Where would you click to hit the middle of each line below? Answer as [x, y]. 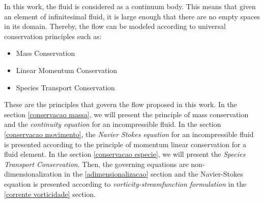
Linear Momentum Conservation [67, 70]
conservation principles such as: [53, 36]
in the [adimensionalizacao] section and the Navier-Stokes [154, 174]
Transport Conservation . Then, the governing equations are [96, 164]
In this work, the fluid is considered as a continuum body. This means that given [130, 6]
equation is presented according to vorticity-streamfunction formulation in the [125, 183]
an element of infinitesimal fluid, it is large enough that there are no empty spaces [132, 16]
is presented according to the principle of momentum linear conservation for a [125, 144]
